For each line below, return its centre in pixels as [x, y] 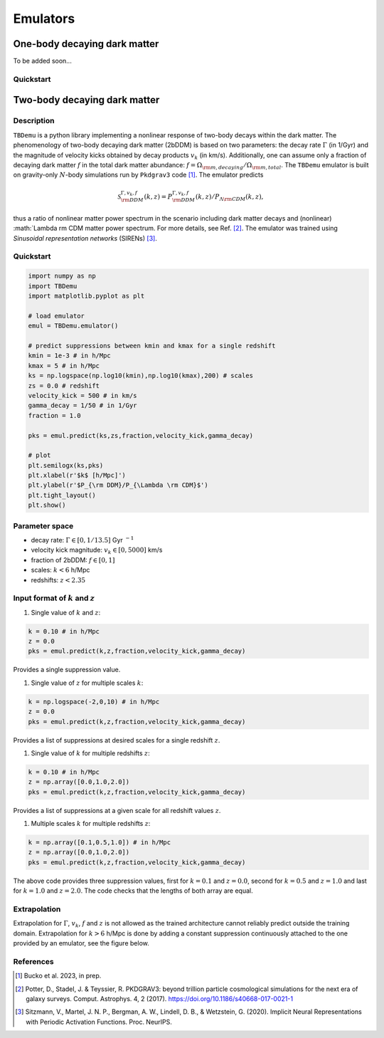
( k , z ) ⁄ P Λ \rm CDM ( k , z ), [229, 197]
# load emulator [57, 316]
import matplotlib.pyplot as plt [86, 296]
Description [34, 121]
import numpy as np [62, 276]
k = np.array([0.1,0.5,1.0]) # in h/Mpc [99, 843]
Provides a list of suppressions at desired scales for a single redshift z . [117, 740]
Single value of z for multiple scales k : [87, 683]
